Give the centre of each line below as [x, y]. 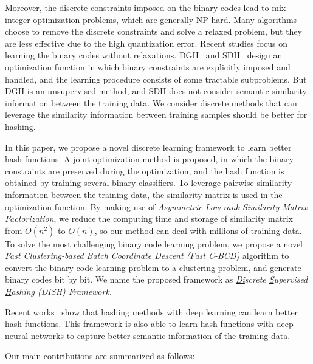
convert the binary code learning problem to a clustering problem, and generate [153, 267]
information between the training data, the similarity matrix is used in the [144, 194]
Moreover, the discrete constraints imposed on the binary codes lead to [137, 7]
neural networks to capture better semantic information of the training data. [148, 335]
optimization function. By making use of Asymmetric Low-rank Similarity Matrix [156, 206]
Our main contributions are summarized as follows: [100, 356]
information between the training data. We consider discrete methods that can [151, 102]
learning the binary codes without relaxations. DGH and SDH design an [144, 55]
